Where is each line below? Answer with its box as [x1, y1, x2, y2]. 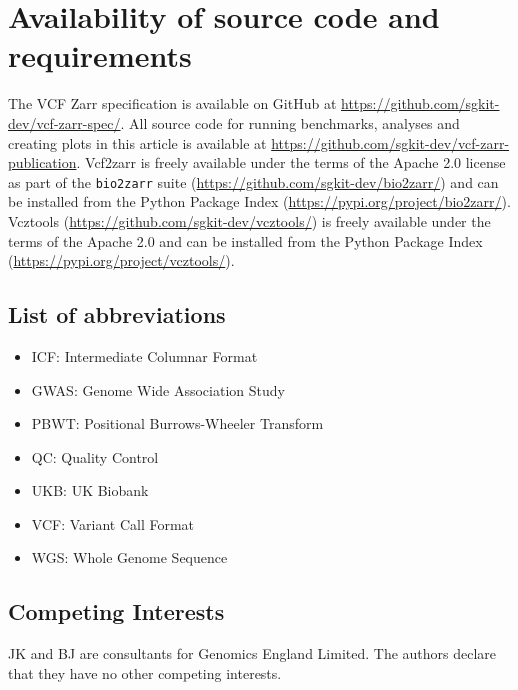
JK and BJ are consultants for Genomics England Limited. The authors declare [8, 643, 497, 664]
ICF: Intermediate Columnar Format [31, 345, 258, 366]
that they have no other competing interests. [8, 662, 282, 683]
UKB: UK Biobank [31, 480, 149, 501]
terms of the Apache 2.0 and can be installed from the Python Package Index [8, 230, 483, 251]
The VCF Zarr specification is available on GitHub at [8, 93, 337, 114]
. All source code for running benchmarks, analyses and [120, 112, 460, 133]
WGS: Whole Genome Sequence [31, 547, 228, 568]
